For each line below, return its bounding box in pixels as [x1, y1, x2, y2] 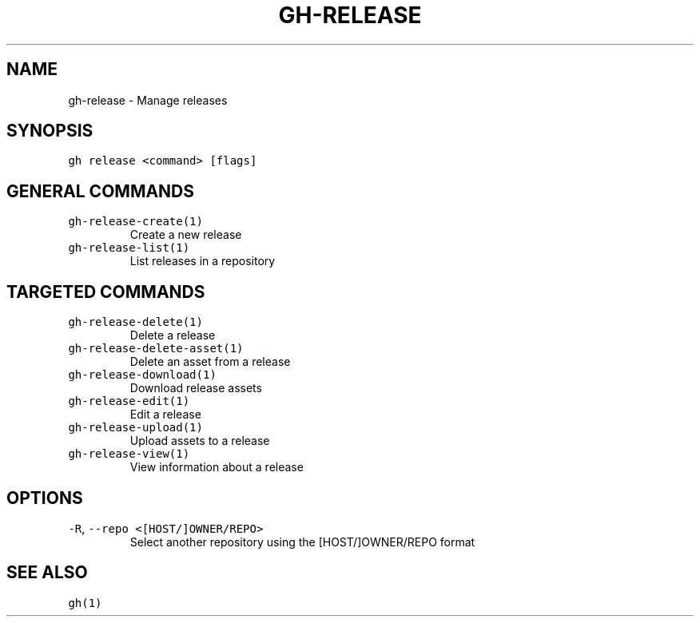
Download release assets [129, 381, 262, 395]
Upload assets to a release [129, 434, 270, 448]
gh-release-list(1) [68, 241, 190, 255]
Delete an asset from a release [129, 355, 291, 369]
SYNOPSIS [6, 121, 93, 141]
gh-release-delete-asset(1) [68, 342, 244, 355]
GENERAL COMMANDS [6, 181, 195, 201]
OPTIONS [6, 487, 83, 508]
